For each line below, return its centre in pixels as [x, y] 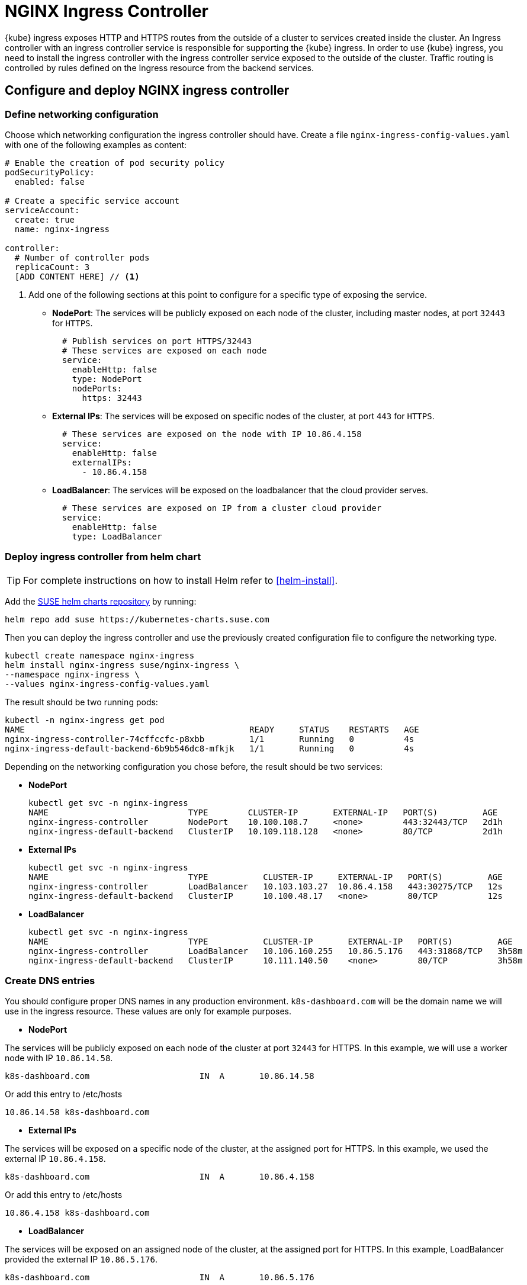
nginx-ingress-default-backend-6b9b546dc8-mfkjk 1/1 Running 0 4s [210, 748]
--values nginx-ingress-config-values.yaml [107, 684]
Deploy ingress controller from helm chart [103, 557]
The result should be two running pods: [81, 702]
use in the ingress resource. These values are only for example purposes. [148, 1011]
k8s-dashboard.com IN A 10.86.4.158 [160, 1177]
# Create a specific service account [92, 200]
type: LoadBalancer [117, 536]
